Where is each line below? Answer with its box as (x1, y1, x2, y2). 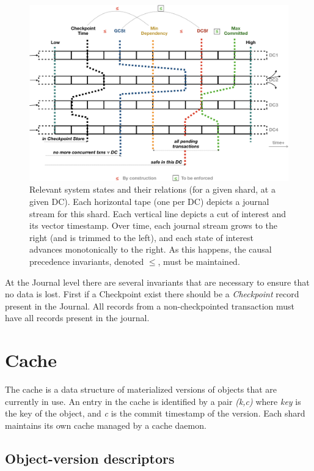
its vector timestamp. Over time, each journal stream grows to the (29, 219, 278, 232)
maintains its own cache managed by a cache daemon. (5, 418, 206, 431)
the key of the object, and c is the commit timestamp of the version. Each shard (5, 407, 305, 420)
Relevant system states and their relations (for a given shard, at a (29, 183, 276, 196)
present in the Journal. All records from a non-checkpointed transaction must (5, 299, 295, 312)
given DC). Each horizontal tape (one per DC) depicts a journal (29, 195, 269, 207)
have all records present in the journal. (5, 311, 150, 324)
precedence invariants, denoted (29, 254, 144, 267)
